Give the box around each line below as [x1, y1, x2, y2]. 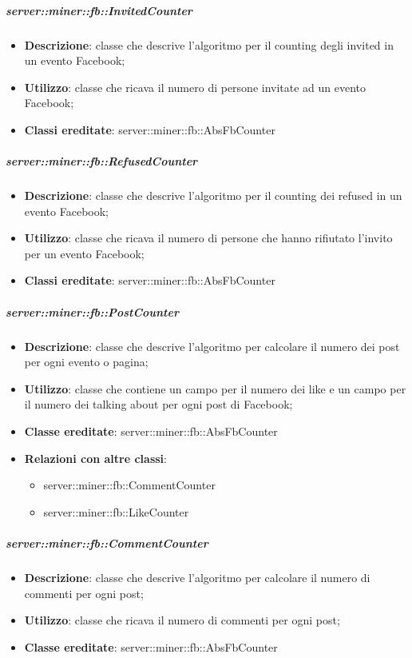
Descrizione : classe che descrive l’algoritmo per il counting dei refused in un [24, 187, 402, 204]
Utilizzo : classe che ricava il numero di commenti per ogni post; [24, 612, 340, 628]
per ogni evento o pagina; [24, 353, 149, 370]
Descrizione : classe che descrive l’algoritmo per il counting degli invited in [24, 36, 394, 53]
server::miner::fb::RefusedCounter [6, 153, 198, 169]
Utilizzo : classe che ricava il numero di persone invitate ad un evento [24, 78, 366, 95]
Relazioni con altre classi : [24, 449, 167, 466]
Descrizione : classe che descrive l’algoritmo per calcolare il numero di [24, 568, 370, 585]
